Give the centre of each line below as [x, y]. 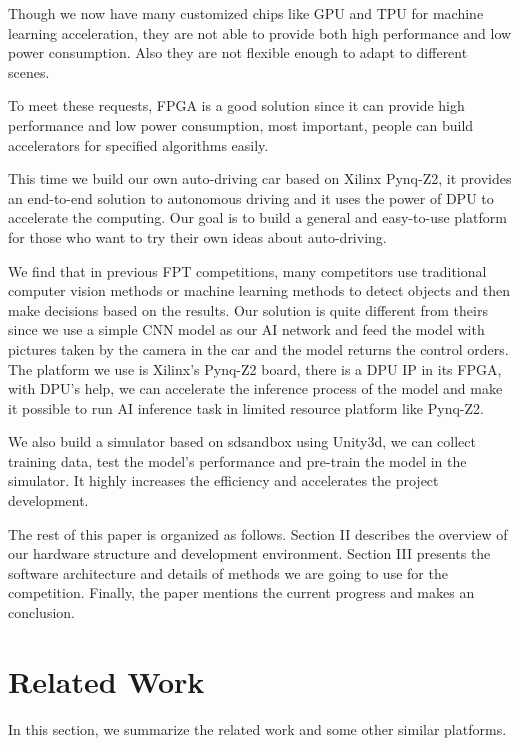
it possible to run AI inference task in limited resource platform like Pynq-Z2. [246, 407]
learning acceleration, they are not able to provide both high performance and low [260, 32]
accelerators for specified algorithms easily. [138, 144]
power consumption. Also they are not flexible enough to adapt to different [238, 52]
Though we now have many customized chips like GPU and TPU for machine [246, 13]
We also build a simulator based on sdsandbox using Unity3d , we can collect [242, 441]
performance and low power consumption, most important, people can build [241, 124]
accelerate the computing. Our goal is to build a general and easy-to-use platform [257, 217]
